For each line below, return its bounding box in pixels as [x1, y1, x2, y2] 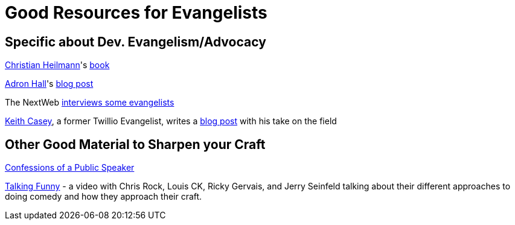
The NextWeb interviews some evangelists [5, 97, 174, 108]
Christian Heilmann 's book [5, 60, 110, 71]
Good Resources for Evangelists [5, 2, 267, 23]
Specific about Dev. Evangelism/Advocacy [5, 34, 266, 49]
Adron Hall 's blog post [5, 78, 94, 89]
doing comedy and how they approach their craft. [5, 191, 202, 202]
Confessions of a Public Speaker [5, 162, 135, 173]
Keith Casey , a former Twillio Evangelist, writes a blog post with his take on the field [5, 116, 337, 127]
